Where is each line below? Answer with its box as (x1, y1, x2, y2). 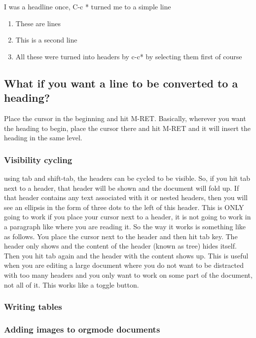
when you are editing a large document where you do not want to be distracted (4, 260, 244, 270)
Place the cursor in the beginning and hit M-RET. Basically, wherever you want (4, 113, 246, 123)
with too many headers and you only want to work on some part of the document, (4, 269, 253, 280)
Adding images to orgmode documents (4, 323, 160, 335)
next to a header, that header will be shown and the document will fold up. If (4, 182, 239, 193)
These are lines (15, 18, 61, 28)
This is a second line (15, 35, 77, 45)
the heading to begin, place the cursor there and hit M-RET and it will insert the (4, 123, 251, 133)
